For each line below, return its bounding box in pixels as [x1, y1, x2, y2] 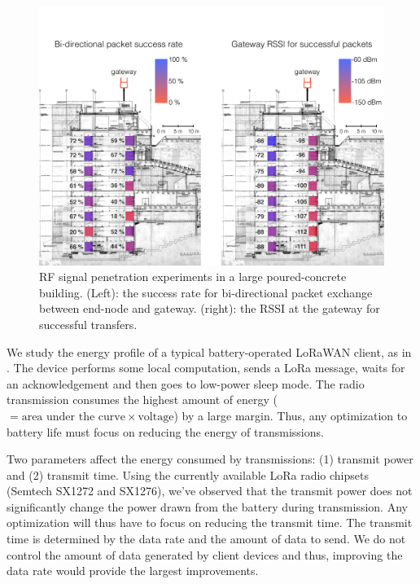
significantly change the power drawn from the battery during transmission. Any [7, 498, 408, 515]
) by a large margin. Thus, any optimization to [173, 406, 408, 424]
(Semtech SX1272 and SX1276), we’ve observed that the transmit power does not [7, 482, 413, 499]
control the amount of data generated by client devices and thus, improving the [7, 546, 403, 563]
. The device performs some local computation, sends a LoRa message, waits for [7, 359, 405, 376]
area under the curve [21, 411, 125, 423]
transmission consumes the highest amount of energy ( [7, 391, 278, 408]
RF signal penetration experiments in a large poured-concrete [39, 268, 347, 285]
